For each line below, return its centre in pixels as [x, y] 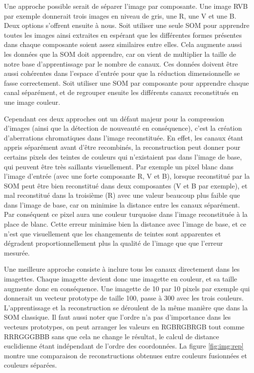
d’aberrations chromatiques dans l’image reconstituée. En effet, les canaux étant [124, 137]
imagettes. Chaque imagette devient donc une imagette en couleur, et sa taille [121, 279]
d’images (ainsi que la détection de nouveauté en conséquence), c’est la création [123, 128]
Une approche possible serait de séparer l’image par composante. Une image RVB [126, 6]
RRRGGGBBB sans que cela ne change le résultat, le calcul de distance [112, 336]
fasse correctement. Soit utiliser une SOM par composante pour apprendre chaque [127, 82]
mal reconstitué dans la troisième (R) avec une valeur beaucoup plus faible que [122, 195]
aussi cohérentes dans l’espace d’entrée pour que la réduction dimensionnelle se [122, 73]
